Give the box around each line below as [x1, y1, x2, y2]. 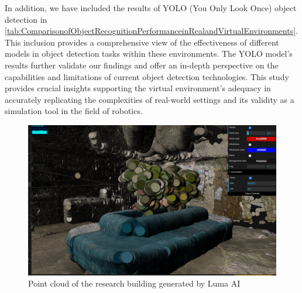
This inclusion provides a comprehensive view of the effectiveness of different [5, 36, 279, 48]
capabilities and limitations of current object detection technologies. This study [5, 70, 289, 82]
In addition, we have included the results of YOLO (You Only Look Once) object [5, 2, 297, 13]
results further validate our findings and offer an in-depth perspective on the [5, 58, 279, 71]
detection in [5, 13, 47, 25]
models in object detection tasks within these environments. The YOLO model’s [5, 47, 293, 60]
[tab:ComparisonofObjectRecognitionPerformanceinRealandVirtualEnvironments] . [5, 25, 298, 37]
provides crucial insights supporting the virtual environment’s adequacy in [5, 82, 271, 94]
